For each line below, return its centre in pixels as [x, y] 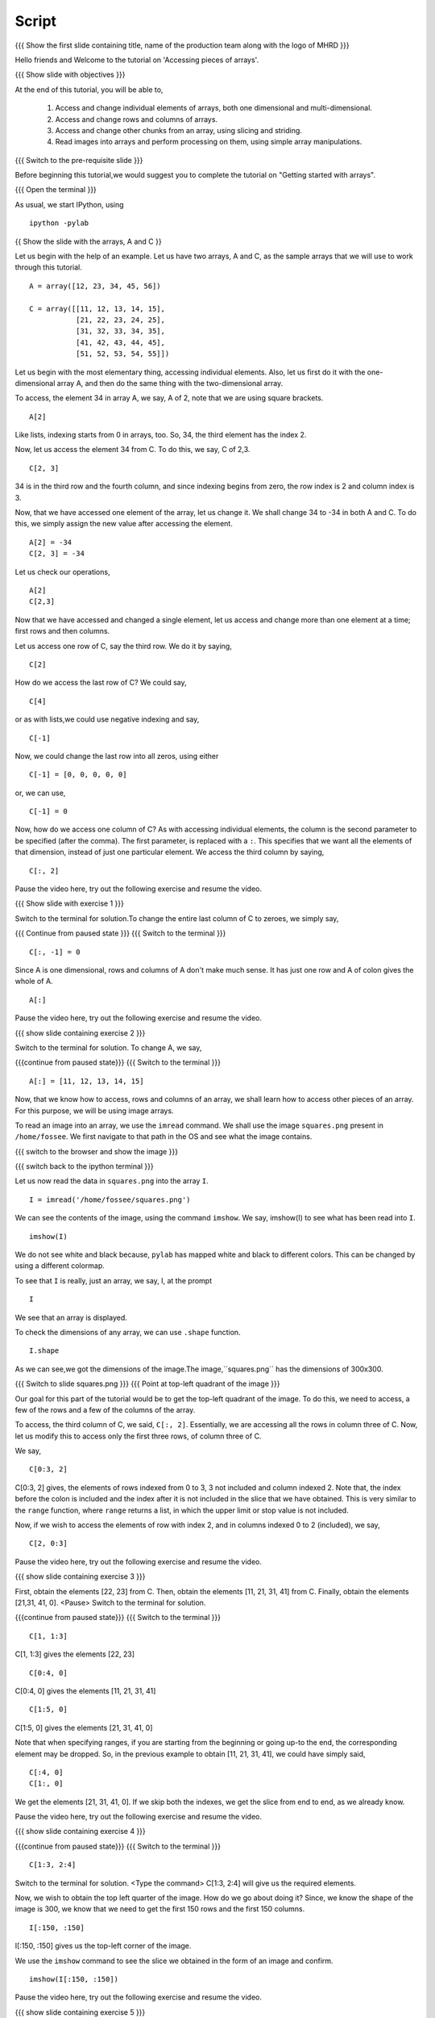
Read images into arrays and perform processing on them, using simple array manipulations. [209, 142]
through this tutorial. [48, 267]
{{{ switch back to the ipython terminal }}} [84, 1166]
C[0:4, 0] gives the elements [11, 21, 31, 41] [85, 1690]
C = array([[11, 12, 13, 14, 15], [97, 308]
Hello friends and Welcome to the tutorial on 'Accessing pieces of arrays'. [137, 60]
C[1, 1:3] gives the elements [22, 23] [75, 1654]
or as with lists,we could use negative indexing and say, [107, 719]
